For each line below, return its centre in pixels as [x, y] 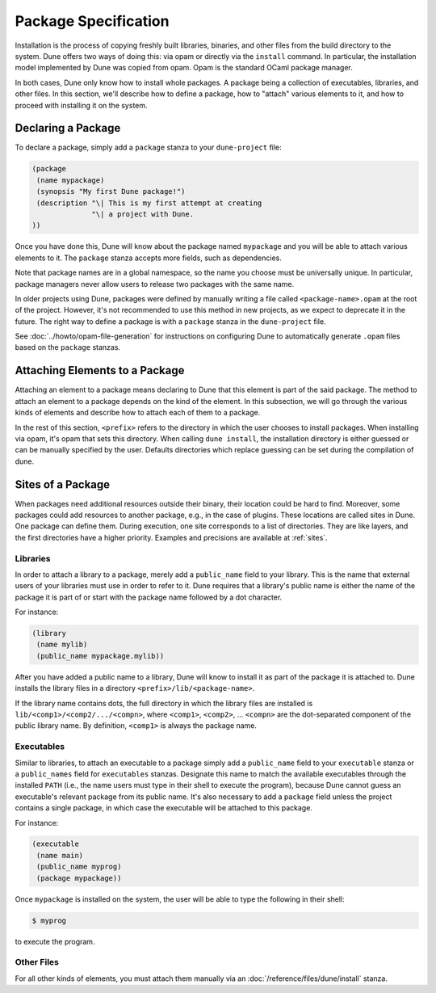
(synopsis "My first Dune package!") [111, 191]
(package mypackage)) [79, 878]
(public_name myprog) [79, 867]
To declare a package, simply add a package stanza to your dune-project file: [148, 147]
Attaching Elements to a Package [100, 370]
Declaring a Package [68, 128]
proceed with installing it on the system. [82, 105]
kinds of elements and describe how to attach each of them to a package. [138, 413]
